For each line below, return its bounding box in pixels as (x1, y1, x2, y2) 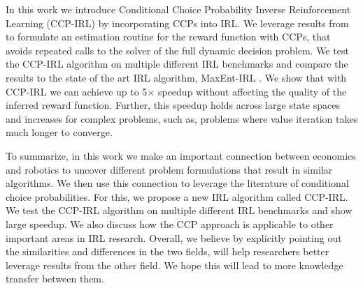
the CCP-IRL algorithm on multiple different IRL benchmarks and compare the (6, 56, 348, 71)
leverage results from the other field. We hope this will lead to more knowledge (6, 257, 343, 272)
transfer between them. (6, 271, 104, 286)
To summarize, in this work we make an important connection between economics (6, 148, 356, 162)
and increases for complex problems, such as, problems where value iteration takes (6, 111, 358, 126)
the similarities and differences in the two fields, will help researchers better (6, 244, 329, 259)
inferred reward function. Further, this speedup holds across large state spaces (6, 98, 340, 112)
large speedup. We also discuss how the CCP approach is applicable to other (6, 216, 334, 231)
